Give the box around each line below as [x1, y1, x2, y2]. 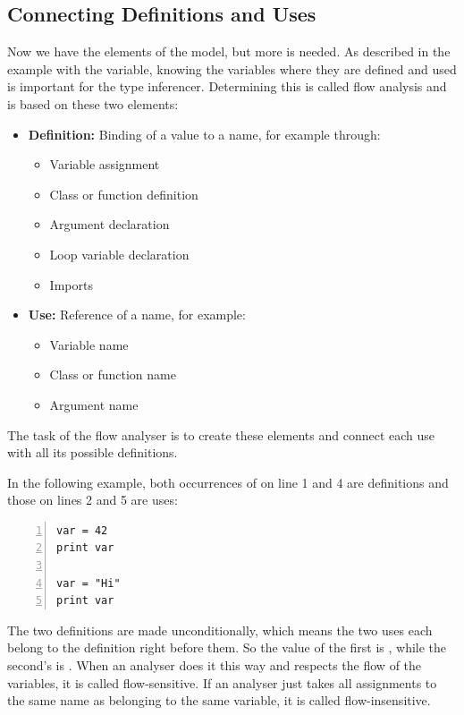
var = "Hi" [56, 576, 121, 590]
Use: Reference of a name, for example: [28, 305, 246, 324]
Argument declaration [49, 215, 170, 234]
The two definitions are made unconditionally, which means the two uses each [7, 620, 433, 639]
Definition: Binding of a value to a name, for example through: [28, 124, 381, 143]
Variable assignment [49, 155, 160, 174]
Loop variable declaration [49, 244, 190, 263]
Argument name [49, 395, 139, 413]
